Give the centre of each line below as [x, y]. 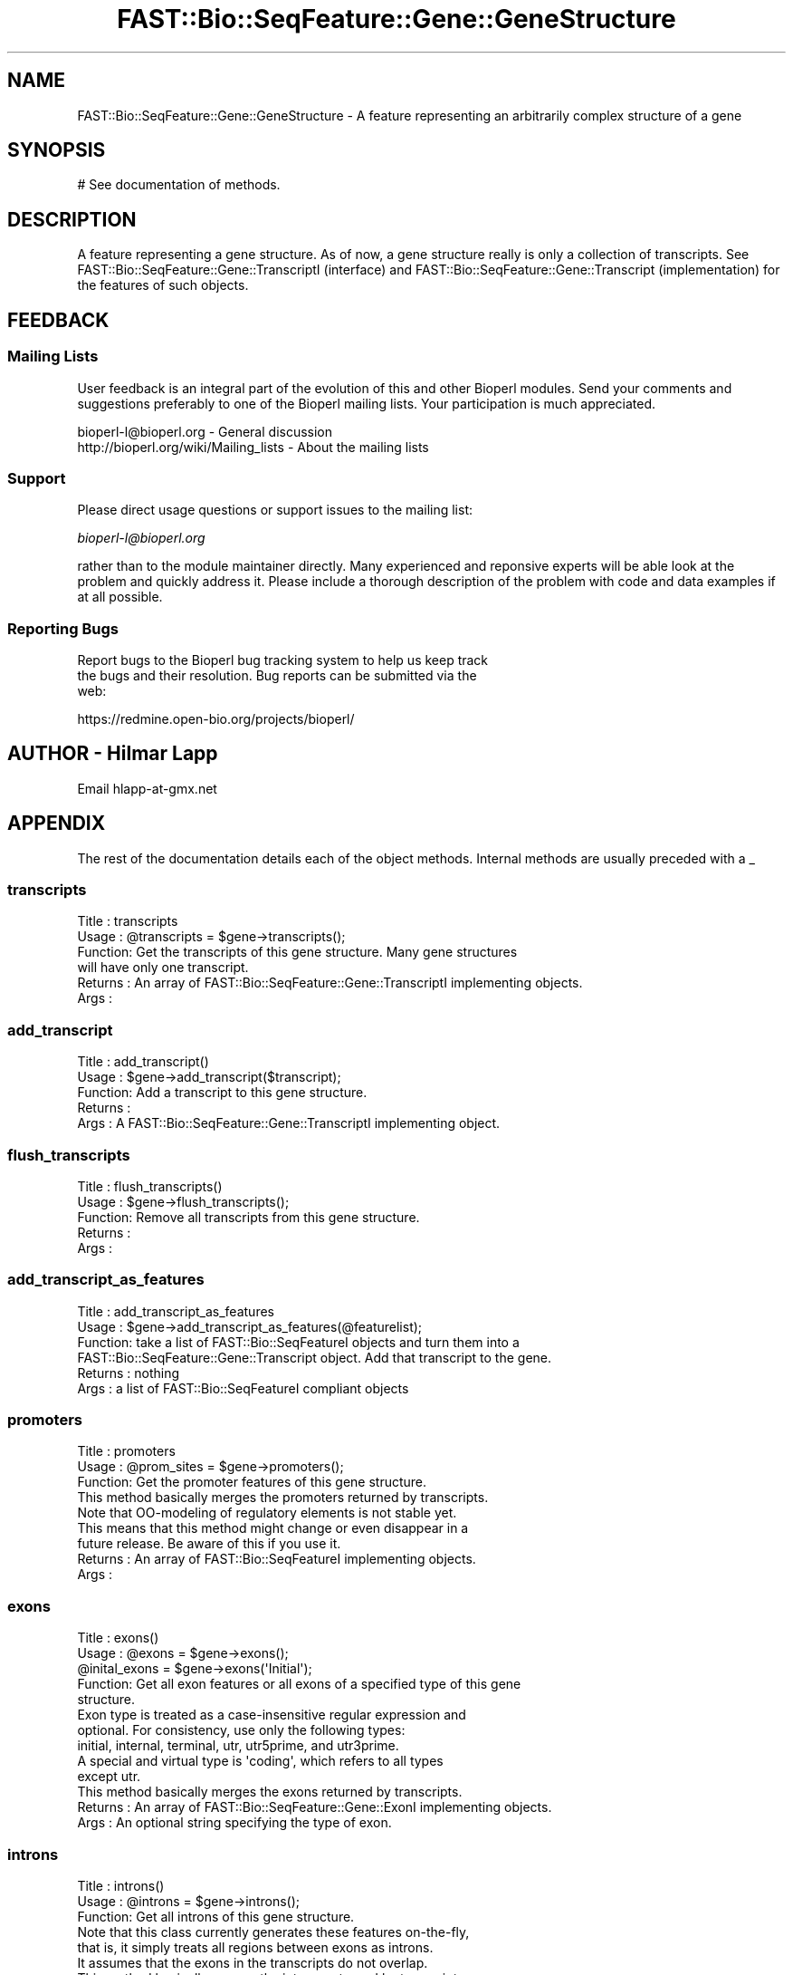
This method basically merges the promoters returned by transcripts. [283, 1498]
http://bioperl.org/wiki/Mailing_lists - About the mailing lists [253, 447]
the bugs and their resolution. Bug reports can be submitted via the [277, 675]
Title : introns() [121, 1885]
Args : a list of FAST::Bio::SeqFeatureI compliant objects [243, 1388]
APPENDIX [57, 824]
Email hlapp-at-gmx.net [147, 788]
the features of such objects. [163, 285]
